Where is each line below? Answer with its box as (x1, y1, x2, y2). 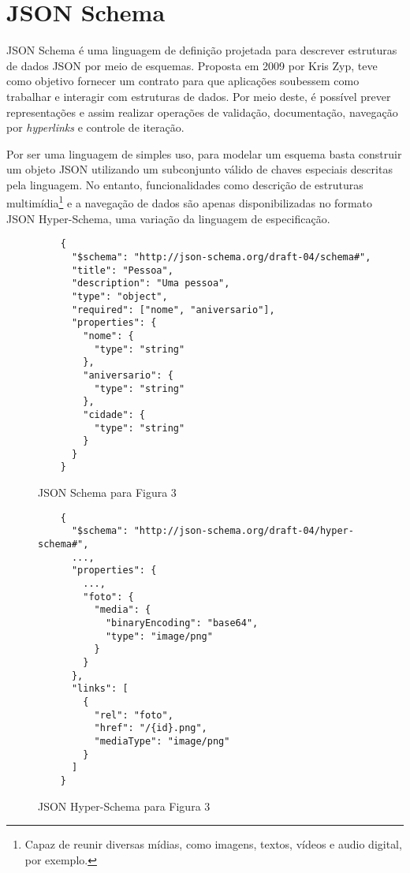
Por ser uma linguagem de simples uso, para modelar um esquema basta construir (6, 145, 402, 162)
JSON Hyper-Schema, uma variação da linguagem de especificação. (6, 210, 330, 226)
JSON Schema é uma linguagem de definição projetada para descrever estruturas (6, 42, 397, 58)
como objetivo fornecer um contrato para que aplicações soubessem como (6, 73, 360, 89)
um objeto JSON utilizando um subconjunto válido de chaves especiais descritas (6, 161, 393, 177)
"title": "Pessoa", (71, 264, 173, 276)
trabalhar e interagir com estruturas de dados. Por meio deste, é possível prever (6, 88, 391, 104)
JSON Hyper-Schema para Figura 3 (38, 797, 211, 814)
